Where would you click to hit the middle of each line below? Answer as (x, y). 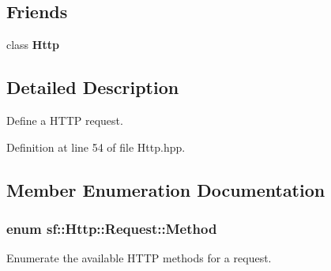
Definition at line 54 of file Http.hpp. (96, 147)
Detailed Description (93, 87)
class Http (33, 45)
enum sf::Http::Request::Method (112, 228)
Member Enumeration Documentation (166, 189)
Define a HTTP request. (65, 120)
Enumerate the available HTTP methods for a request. (139, 258)
